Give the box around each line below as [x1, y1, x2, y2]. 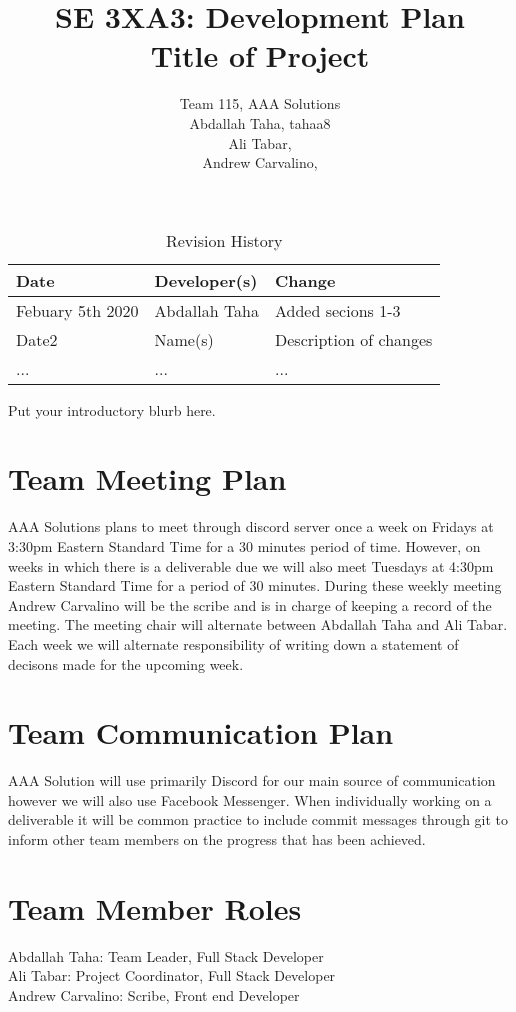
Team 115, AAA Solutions [179, 93, 341, 114]
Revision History [165, 228, 283, 252]
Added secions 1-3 [275, 298, 401, 322]
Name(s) [154, 327, 214, 351]
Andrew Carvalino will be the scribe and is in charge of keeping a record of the [8, 594, 492, 615]
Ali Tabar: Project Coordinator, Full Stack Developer [8, 965, 336, 986]
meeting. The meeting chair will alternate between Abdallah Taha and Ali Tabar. [8, 614, 508, 635]
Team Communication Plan [8, 712, 394, 753]
